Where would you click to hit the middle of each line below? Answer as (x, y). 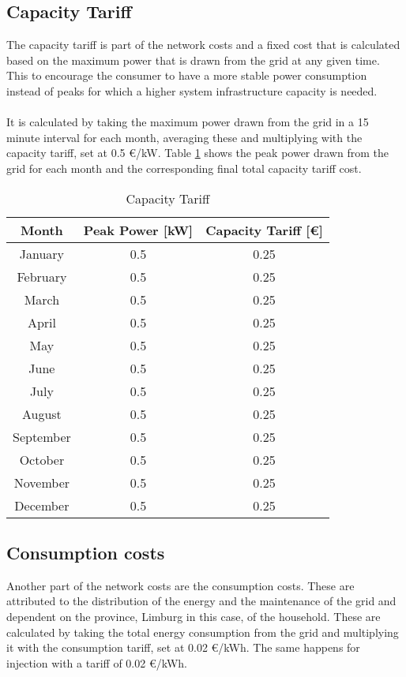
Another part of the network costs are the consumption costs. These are (180, 585)
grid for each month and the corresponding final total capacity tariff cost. (184, 168)
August (41, 413)
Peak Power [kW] (138, 230)
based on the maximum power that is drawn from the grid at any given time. (193, 60)
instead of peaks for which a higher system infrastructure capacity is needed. (192, 90)
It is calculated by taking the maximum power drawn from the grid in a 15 (188, 122)
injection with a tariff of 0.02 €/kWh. (97, 662)
